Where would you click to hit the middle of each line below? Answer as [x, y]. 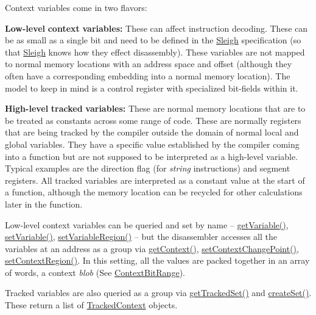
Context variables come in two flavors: [76, 7]
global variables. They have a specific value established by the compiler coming [152, 144]
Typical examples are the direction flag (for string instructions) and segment [148, 168]
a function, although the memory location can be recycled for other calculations [154, 192]
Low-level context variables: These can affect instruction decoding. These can [156, 28]
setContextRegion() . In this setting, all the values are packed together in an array [157, 260]
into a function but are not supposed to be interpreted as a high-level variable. [152, 156]
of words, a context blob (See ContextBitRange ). [95, 272]
